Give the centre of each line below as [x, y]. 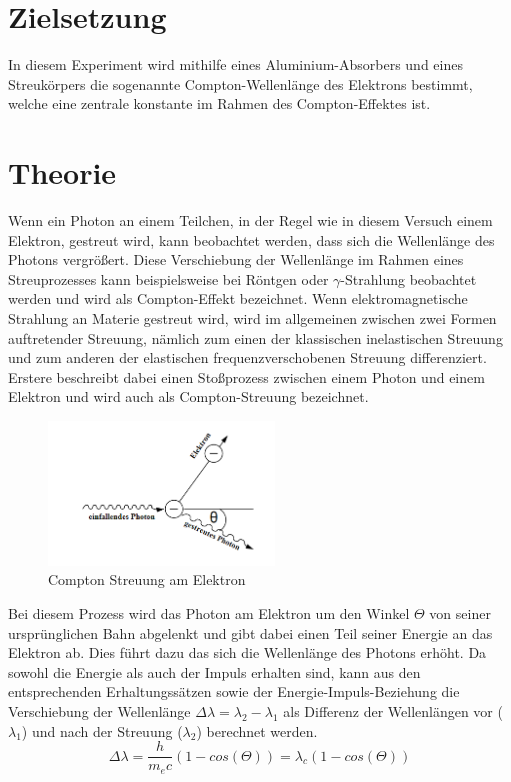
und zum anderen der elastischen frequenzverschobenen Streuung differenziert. [247, 357]
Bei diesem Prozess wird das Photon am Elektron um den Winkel [209, 612]
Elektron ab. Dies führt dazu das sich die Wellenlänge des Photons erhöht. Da [247, 652]
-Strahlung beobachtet [408, 278]
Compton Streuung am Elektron [147, 579]
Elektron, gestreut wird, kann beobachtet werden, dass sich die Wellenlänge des [251, 239]
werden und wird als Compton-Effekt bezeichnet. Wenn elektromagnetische [238, 298]
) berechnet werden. [257, 730]
